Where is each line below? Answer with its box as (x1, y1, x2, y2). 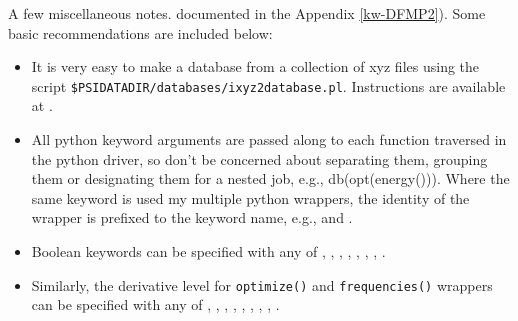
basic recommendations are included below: (8, 22, 273, 43)
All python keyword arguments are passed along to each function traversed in (31, 129, 507, 150)
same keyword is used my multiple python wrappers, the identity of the (31, 187, 470, 208)
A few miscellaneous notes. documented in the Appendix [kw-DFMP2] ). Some (8, 3, 486, 23)
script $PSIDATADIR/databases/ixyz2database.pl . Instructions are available (31, 75, 506, 96)
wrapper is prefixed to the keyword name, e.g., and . (31, 207, 353, 228)
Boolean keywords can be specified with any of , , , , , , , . (31, 241, 386, 261)
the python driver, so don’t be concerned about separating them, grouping (31, 148, 488, 169)
